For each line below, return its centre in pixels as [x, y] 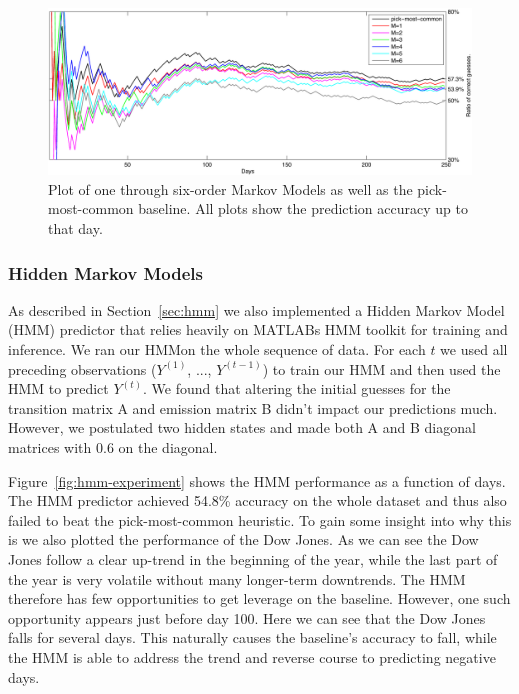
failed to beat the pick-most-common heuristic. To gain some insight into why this [260, 519]
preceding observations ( [82, 368]
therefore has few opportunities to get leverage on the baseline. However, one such [259, 598]
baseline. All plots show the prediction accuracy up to [303, 208]
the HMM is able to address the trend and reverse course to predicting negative [252, 656]
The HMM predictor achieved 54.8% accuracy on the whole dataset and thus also [257, 500]
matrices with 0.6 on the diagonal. [113, 447]
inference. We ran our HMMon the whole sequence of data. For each [217, 349]
